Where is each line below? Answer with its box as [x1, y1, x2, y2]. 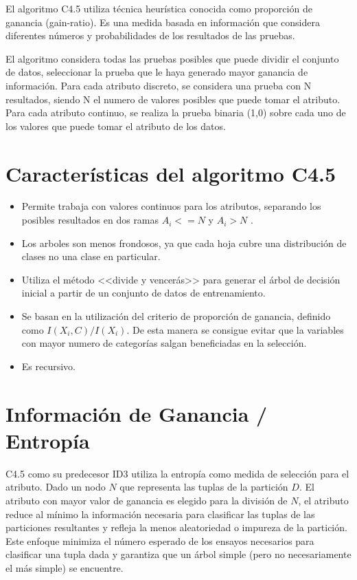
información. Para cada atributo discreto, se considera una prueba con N [5, 78, 312, 92]
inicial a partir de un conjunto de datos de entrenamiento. [21, 286, 266, 300]
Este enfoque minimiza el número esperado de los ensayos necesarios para [5, 533, 314, 548]
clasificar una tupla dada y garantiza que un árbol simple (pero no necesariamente [5, 547, 352, 561]
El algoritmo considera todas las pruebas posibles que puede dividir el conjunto [5, 51, 339, 65]
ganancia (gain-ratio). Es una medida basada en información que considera [5, 14, 320, 29]
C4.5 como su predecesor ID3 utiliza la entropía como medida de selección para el [5, 466, 349, 480]
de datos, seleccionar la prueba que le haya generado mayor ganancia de [5, 65, 308, 79]
